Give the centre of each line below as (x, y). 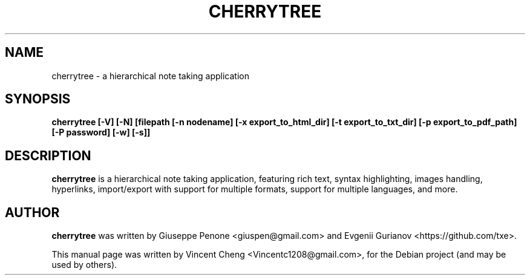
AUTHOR (32, 212)
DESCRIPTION (48, 155)
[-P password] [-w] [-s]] (101, 132)
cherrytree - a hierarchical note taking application (150, 76)
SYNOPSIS (38, 99)
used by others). (84, 265)
